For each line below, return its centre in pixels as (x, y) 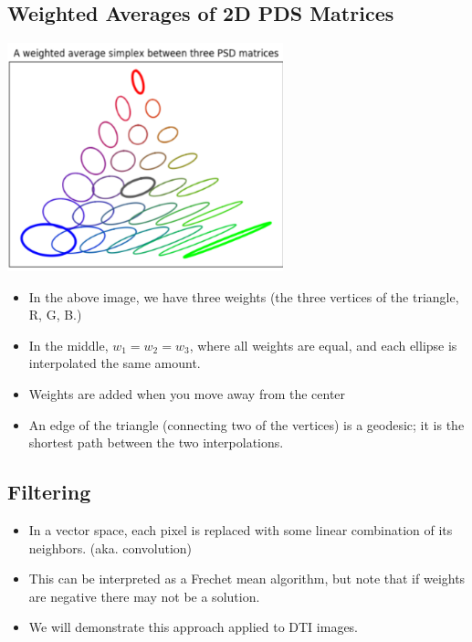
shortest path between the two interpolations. (156, 442)
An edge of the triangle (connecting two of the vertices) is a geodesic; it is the (246, 424)
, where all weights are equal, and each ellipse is (323, 345)
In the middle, (68, 345)
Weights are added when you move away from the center (187, 394)
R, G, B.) (55, 315)
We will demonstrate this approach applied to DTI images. (194, 627)
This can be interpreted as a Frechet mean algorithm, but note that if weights (247, 579)
